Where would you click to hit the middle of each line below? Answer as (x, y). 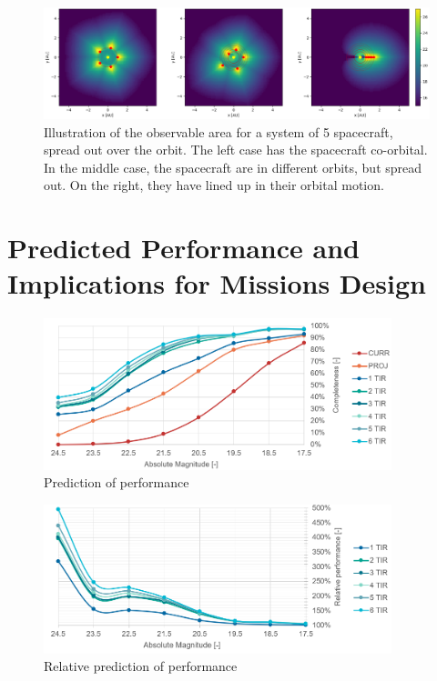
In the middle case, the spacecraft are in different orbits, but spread (233, 167)
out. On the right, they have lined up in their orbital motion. (214, 185)
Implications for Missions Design (217, 283)
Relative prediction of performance (141, 666)
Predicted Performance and (183, 248)
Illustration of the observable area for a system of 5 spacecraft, (218, 131)
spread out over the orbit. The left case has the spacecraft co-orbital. (236, 150)
